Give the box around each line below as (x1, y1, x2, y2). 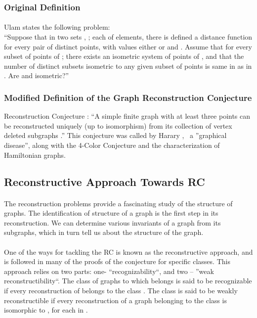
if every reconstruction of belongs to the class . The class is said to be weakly (4, 285, 238, 295)
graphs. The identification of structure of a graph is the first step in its (4, 208, 218, 218)
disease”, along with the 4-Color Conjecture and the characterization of (4, 140, 220, 150)
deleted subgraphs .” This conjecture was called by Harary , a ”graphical (4, 130, 227, 140)
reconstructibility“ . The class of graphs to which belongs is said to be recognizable (4, 275, 252, 286)
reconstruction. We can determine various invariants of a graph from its (4, 217, 221, 227)
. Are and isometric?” (4, 70, 69, 81)
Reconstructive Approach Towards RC (4, 174, 205, 189)
